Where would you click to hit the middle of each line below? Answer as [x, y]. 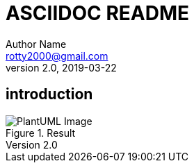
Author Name [36, 44]
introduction [49, 94]
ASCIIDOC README [98, 13]
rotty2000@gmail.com [57, 56]
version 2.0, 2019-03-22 [61, 67]
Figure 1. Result [41, 133]
